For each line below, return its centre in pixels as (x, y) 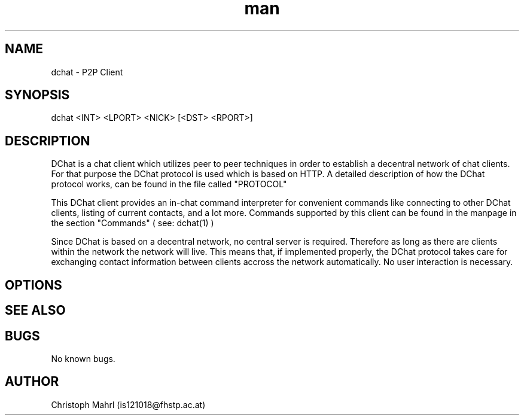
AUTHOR (32, 382)
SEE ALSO (35, 311)
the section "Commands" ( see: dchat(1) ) (132, 223)
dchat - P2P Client (87, 72)
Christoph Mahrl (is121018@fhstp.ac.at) (128, 404)
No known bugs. (83, 358)
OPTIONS (33, 285)
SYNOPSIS (37, 95)
